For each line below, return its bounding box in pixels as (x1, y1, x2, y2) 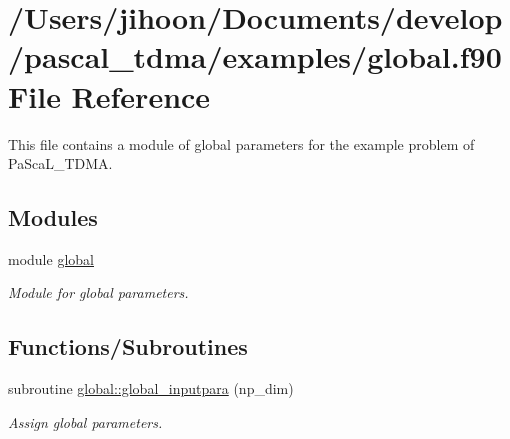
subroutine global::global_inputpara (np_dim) (8, 378, 294, 399)
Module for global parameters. (8, 282, 189, 303)
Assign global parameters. (8, 411, 163, 432)
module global (8, 248, 94, 269)
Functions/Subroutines (8, 331, 248, 362)
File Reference (8, 75, 211, 116)
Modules (8, 202, 98, 233)
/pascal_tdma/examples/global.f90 (8, 36, 502, 77)
